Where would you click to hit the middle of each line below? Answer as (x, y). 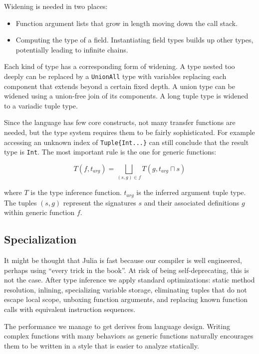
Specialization (40, 239)
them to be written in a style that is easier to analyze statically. (102, 345)
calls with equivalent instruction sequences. (70, 309)
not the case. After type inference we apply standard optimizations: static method (129, 280)
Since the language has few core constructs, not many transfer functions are (120, 122)
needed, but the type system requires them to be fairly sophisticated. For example (129, 132)
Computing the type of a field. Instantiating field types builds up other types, (134, 40)
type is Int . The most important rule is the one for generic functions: (110, 152)
